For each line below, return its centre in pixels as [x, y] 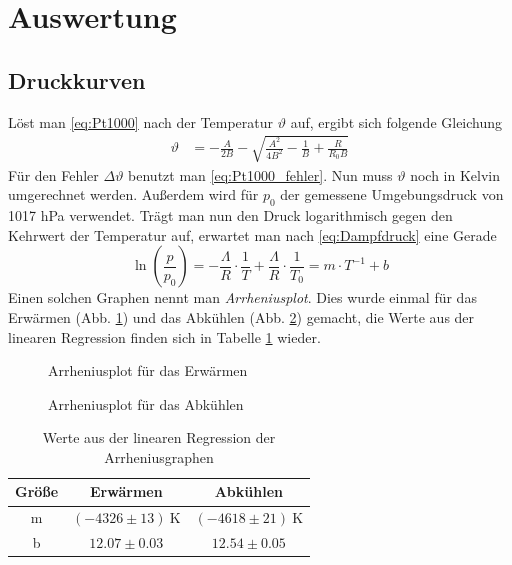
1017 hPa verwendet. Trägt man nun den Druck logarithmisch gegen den [230, 215]
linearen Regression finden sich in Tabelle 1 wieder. [164, 336]
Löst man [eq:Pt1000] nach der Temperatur [141, 121]
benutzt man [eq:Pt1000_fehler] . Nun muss [260, 174]
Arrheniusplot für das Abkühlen [146, 403]
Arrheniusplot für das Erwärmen [148, 370]
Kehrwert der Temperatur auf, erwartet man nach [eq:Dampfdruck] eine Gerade [252, 234]
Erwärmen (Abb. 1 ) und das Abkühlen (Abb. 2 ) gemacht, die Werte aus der [241, 316]
